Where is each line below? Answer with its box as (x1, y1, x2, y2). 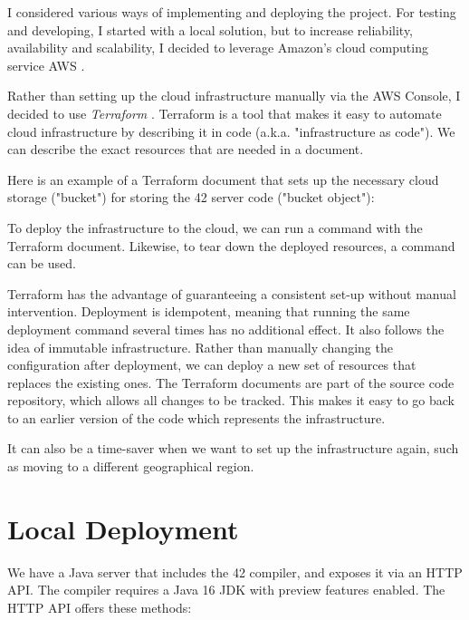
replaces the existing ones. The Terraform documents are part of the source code (7, 373, 455, 392)
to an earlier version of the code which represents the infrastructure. (7, 408, 386, 427)
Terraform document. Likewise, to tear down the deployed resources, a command (7, 236, 455, 255)
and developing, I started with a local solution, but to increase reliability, (7, 20, 413, 39)
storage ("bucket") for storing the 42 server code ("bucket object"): (7, 188, 375, 207)
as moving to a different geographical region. (7, 457, 254, 476)
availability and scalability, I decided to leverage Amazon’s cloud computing (7, 38, 428, 57)
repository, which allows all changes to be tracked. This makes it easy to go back (7, 391, 455, 410)
